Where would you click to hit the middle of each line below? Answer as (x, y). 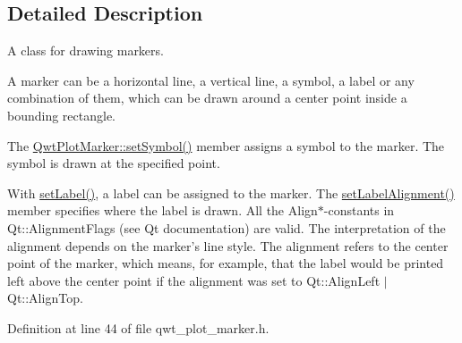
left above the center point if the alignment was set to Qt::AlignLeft (194, 280)
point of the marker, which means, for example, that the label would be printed (226, 263)
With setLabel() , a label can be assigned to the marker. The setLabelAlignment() (231, 192)
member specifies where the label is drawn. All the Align (163, 210)
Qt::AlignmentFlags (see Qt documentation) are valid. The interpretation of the (227, 227)
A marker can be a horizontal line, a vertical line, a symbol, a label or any (211, 80)
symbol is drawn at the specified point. (114, 163)
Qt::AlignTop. (45, 298)
